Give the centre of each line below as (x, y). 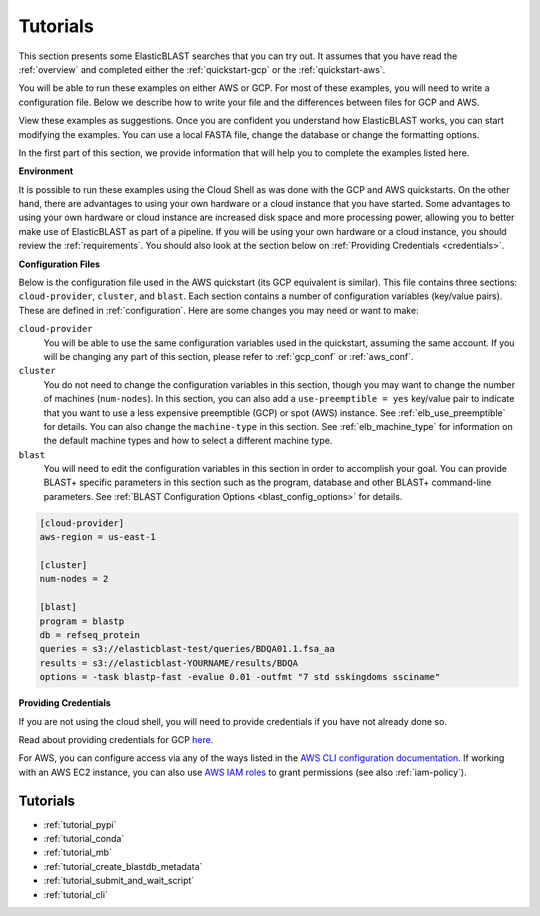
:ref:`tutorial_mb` (77, 852)
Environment (46, 171)
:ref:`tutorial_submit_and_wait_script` (119, 881)
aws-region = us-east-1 (98, 537)
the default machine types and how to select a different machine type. (188, 441)
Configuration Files (59, 264)
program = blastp (82, 621)
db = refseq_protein (89, 634)
